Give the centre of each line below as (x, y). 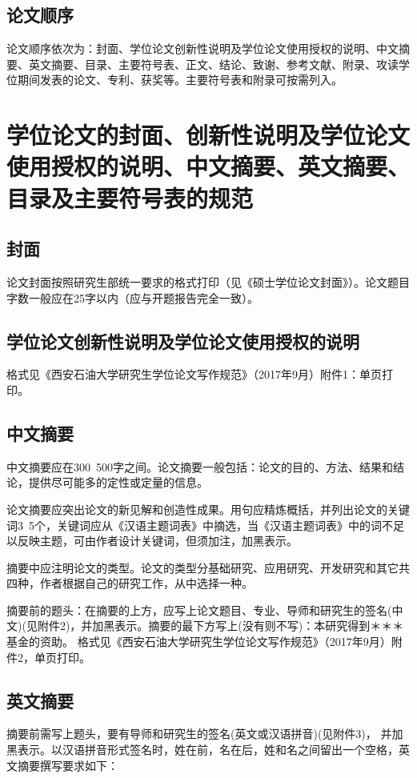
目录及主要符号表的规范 (130, 197)
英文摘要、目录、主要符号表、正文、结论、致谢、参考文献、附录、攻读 (213, 64)
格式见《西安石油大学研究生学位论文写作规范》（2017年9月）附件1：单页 (194, 374)
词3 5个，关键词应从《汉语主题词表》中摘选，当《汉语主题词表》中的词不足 (205, 525)
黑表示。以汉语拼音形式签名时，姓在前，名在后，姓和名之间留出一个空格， (202, 750)
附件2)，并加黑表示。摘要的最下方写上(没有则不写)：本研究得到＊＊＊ (221, 626)
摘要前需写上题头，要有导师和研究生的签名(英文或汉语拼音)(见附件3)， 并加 (205, 734)
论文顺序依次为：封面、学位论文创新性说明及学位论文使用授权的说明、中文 (202, 48)
